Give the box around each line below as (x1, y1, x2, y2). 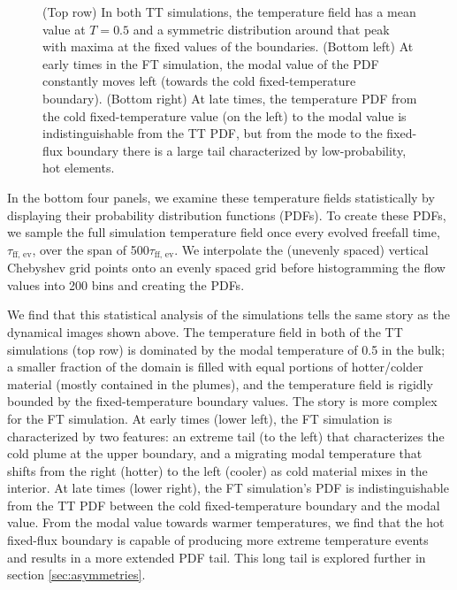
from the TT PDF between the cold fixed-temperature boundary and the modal (7, 495, 440, 514)
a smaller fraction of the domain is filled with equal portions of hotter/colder (7, 357, 423, 376)
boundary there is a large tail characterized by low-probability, (66, 141, 407, 159)
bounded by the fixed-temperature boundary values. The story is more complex (7, 392, 438, 410)
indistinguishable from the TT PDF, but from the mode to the (42, 124, 383, 142)
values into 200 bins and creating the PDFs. (7, 275, 245, 294)
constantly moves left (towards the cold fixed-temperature (42, 72, 356, 90)
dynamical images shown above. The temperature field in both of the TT (7, 322, 403, 341)
